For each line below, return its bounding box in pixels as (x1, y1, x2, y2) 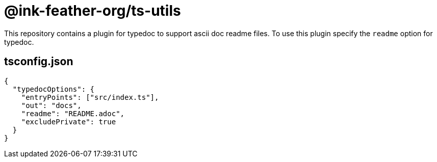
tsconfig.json (4, 55, 73, 68)
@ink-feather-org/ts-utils (4, 2, 181, 19)
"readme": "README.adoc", (21, 109, 125, 118)
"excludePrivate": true (21, 117, 116, 126)
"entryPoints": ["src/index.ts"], (21, 93, 159, 101)
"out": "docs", (21, 101, 82, 110)
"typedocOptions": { (12, 85, 95, 93)
